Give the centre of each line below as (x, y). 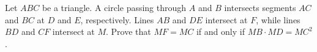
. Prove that (129, 32)
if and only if (220, 32)
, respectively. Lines (117, 19)
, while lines (278, 19)
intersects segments (260, 7)
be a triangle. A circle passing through (114, 7)
